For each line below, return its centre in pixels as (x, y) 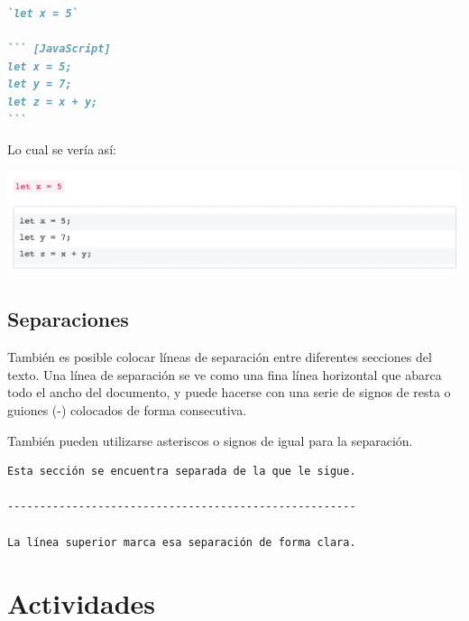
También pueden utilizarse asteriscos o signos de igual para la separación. (210, 440)
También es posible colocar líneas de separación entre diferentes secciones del (220, 357)
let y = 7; (40, 84)
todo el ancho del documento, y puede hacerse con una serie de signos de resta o (229, 392)
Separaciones (68, 319)
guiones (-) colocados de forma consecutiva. (127, 409)
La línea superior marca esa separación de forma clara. (182, 542)
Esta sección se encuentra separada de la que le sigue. (182, 472)
